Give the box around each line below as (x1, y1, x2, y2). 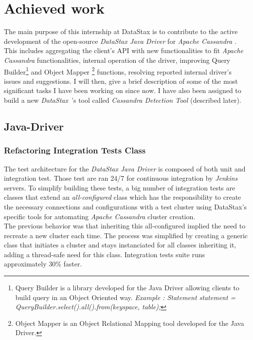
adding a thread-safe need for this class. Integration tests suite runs (4, 249, 205, 259)
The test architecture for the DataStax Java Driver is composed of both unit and (4, 163, 246, 173)
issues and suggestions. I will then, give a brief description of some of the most (4, 76, 238, 86)
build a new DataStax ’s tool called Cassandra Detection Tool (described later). (4, 94, 241, 105)
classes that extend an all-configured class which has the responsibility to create (4, 192, 241, 202)
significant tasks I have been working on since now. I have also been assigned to (4, 85, 241, 95)
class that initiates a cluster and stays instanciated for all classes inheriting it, (4, 240, 236, 250)
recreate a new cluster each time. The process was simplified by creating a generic (4, 230, 248, 240)
